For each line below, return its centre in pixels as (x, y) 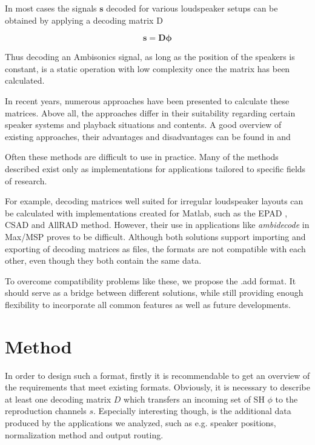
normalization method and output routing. (84, 434)
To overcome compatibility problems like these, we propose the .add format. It (151, 280)
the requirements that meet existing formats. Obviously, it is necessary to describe (157, 387)
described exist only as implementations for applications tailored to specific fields (155, 168)
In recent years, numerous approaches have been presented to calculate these (147, 100)
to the (287, 399)
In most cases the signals (51, 8)
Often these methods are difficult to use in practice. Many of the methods (142, 157)
